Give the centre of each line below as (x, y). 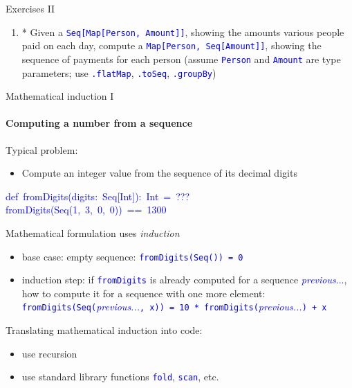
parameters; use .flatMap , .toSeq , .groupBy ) (119, 72)
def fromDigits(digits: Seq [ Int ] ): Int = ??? (98, 196)
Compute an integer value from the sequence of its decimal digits (159, 173)
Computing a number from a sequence (99, 123)
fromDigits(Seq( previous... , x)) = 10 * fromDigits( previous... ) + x (174, 307)
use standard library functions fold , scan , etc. (120, 377)
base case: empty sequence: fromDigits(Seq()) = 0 (132, 256)
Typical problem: (42, 149)
